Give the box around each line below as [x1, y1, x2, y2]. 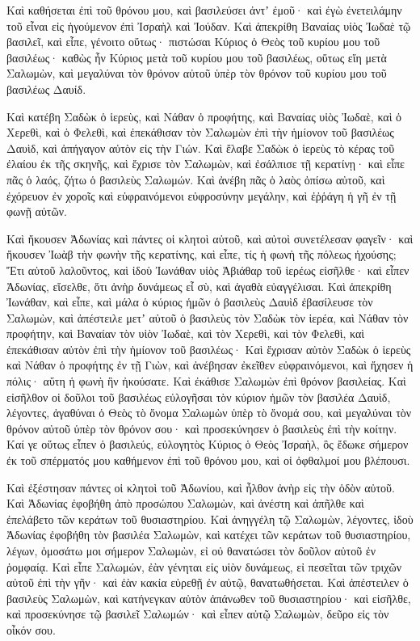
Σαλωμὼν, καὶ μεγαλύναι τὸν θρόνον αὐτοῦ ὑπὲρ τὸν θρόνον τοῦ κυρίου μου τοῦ [6, 65, 387, 82]
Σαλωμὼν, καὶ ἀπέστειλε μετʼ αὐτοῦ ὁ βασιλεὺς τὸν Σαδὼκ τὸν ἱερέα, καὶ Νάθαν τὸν [6, 309, 409, 326]
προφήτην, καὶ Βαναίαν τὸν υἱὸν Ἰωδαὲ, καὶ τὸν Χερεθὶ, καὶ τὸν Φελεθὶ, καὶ [6, 325, 365, 342]
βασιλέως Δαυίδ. [6, 80, 86, 97]
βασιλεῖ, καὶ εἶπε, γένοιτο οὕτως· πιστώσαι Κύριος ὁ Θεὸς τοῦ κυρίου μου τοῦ [6, 33, 380, 50]
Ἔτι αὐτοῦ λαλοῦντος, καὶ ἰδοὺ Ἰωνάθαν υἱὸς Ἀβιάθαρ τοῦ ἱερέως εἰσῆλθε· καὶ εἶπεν [6, 261, 409, 278]
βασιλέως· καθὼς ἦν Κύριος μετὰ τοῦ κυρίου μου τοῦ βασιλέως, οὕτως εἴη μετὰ [6, 48, 387, 65]
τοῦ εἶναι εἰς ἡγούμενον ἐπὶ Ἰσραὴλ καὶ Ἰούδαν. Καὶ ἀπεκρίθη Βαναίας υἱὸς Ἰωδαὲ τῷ [6, 17, 411, 34]
